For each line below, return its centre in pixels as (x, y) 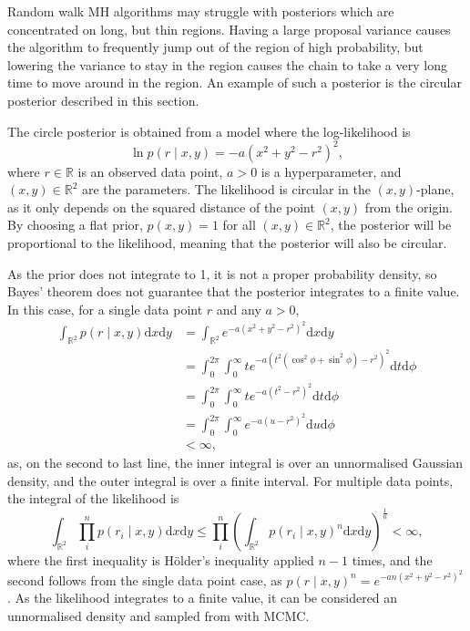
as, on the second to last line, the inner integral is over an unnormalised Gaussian (235, 462)
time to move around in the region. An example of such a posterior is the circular (235, 83)
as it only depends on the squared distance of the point (161, 207)
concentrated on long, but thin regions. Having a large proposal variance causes (229, 29)
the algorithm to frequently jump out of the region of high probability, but (215, 47)
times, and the (392, 560)
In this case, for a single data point (105, 309)
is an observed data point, (150, 171)
